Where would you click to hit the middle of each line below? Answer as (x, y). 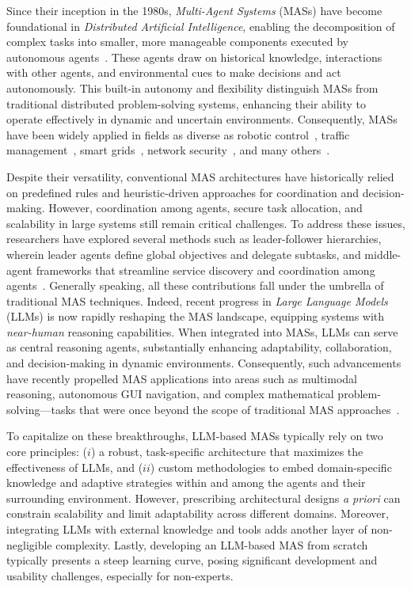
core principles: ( (47, 452)
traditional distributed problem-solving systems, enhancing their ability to (186, 103)
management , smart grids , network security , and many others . (168, 150)
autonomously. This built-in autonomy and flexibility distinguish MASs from (192, 87)
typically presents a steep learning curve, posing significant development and (192, 560)
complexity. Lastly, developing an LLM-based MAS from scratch (212, 544)
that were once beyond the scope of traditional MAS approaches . (240, 409)
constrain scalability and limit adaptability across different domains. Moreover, (198, 513)
